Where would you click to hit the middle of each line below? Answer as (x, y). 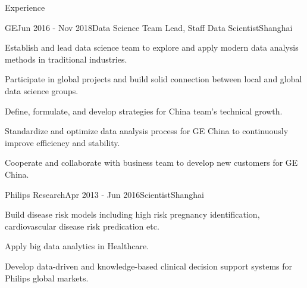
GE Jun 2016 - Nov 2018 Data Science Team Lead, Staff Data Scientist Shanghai (149, 27)
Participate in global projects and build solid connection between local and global (153, 79)
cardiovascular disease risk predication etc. (82, 226)
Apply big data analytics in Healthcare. (77, 246)
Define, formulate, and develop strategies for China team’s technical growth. (144, 111)
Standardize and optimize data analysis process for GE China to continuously (147, 131)
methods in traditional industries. (66, 59)
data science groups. (42, 90)
